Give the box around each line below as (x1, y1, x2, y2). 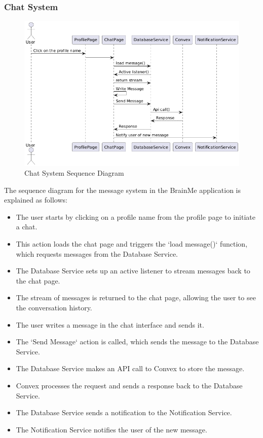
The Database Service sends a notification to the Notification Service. (16, 407, 232, 418)
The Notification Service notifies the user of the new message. (16, 424, 207, 434)
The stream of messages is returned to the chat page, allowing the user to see (16, 292, 256, 303)
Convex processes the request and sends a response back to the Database (16, 380, 243, 391)
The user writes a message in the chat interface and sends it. (16, 319, 204, 330)
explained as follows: (4, 194, 67, 205)
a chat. (16, 221, 37, 232)
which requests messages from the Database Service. (16, 248, 178, 259)
